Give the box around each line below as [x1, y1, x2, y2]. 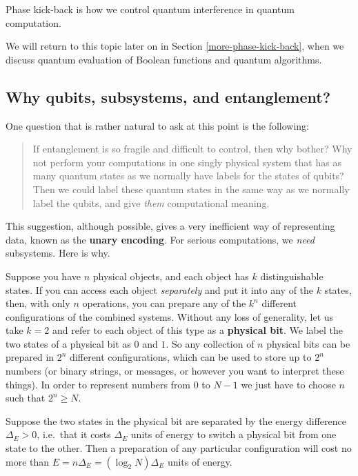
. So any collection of [166, 336, 255, 350]
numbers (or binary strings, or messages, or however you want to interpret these [6, 364, 344, 378]
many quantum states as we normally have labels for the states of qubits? [32, 168, 344, 183]
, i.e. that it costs [37, 427, 111, 442]
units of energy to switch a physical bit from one [130, 427, 337, 442]
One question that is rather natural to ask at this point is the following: [6, 118, 309, 132]
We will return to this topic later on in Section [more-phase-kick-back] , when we [6, 39, 344, 53]
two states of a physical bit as [6, 336, 131, 350]
